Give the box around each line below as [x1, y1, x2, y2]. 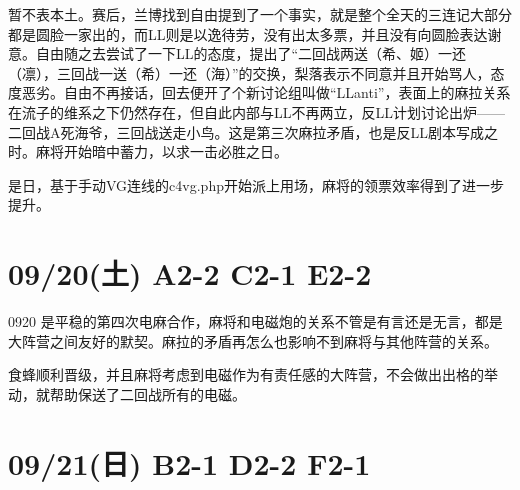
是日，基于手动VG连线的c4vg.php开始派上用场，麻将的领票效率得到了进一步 [8, 174, 504, 195]
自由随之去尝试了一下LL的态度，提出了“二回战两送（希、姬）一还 [35, 43, 467, 64]
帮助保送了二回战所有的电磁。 [49, 383, 246, 404]
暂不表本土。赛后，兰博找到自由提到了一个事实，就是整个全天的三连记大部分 [8, 4, 512, 24]
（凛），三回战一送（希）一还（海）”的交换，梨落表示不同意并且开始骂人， [8, 62, 491, 83]
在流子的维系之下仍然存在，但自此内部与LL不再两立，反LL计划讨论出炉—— [8, 101, 505, 122]
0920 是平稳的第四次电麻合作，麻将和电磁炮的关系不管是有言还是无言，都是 [8, 311, 503, 332]
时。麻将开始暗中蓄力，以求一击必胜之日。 [8, 141, 288, 162]
